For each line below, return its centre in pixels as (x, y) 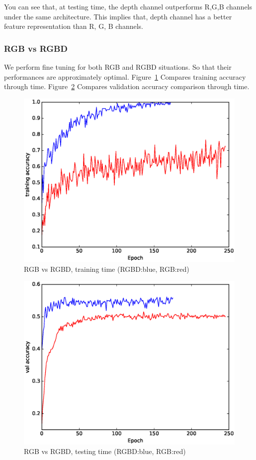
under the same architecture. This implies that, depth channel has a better (118, 16)
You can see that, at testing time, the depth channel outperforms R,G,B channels (128, 6)
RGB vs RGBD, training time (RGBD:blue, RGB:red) (107, 269)
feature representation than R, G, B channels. (74, 26)
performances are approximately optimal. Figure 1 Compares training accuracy (125, 76)
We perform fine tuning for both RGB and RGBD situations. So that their (118, 67)
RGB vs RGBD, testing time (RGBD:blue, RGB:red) (105, 451)
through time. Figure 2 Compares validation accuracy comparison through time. (127, 86)
